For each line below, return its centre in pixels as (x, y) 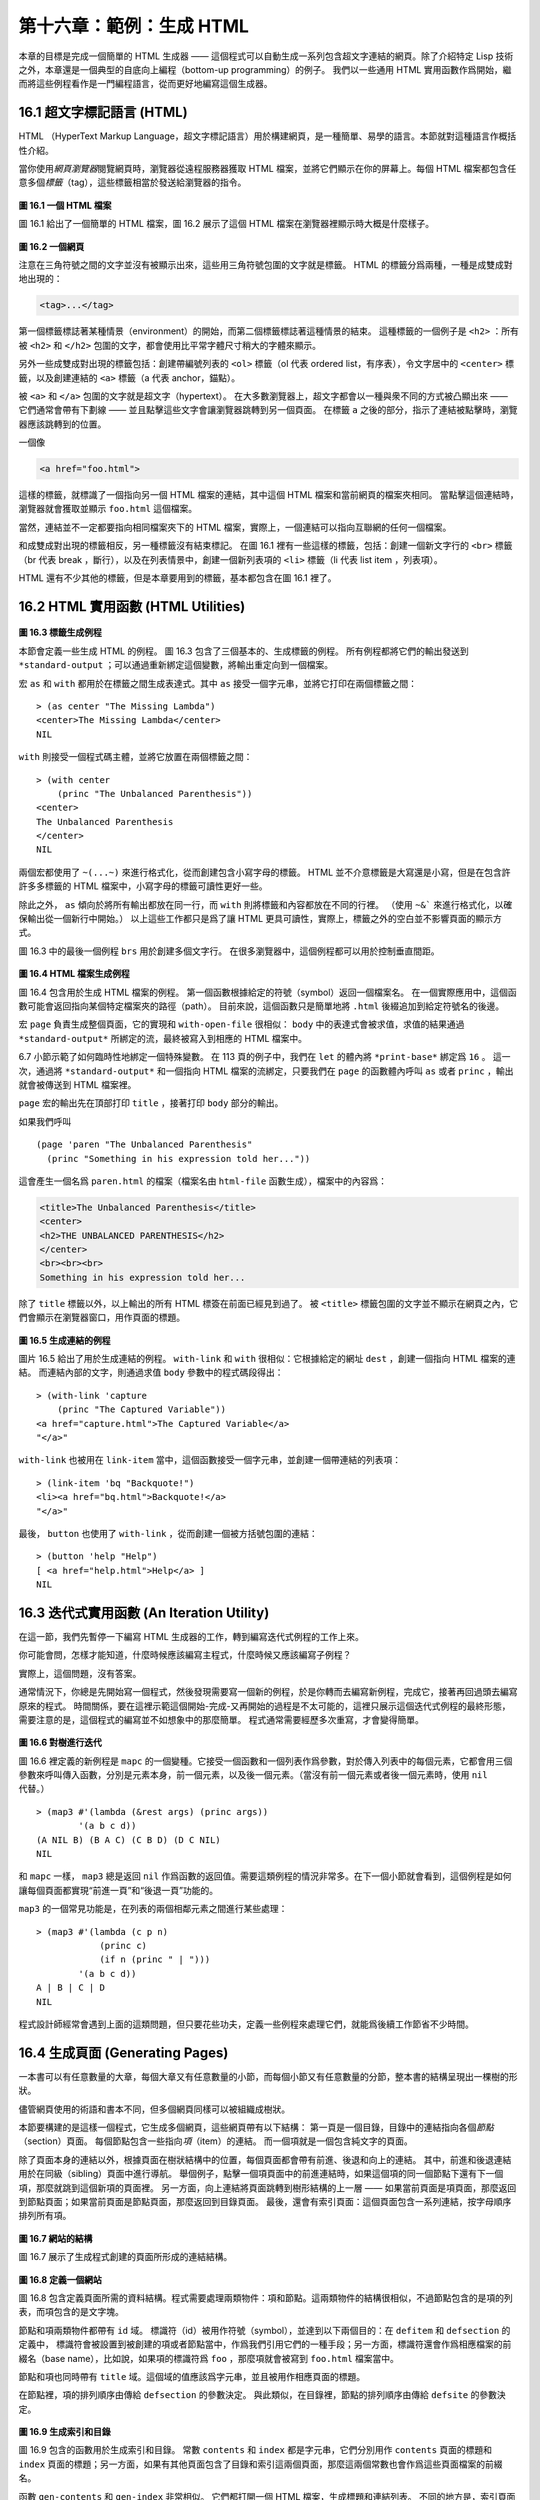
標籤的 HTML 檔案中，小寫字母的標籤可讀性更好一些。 (156, 886)
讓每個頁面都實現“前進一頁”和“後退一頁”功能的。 (118, 1890)
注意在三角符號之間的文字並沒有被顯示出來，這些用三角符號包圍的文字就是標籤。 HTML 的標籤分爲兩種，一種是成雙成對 (265, 264)
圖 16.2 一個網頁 (51, 246)
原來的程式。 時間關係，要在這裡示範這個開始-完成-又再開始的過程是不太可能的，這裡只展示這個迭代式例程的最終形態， (264, 1706)
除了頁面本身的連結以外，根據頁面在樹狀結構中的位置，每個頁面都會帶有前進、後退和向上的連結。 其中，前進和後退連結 (265, 2159)
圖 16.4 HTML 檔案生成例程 (74, 974)
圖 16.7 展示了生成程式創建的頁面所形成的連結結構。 (125, 2257)
